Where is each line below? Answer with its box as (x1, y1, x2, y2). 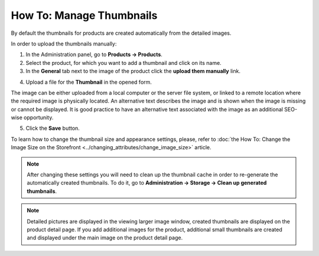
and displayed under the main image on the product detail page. (27, 234, 183, 241)
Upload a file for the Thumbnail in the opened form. (25, 78, 152, 86)
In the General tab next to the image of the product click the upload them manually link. (25, 68, 240, 75)
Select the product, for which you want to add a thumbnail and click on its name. (25, 59, 222, 66)
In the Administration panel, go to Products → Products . (25, 51, 162, 58)
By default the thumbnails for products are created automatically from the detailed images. (11, 29, 232, 37)
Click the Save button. (25, 124, 80, 132)
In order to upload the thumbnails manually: (11, 40, 117, 47)
